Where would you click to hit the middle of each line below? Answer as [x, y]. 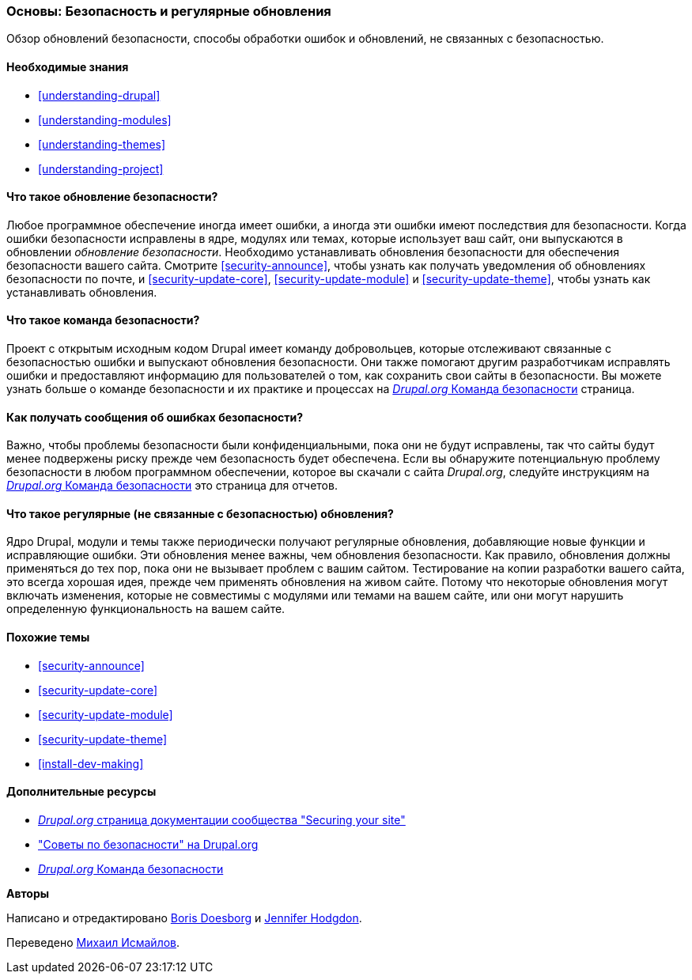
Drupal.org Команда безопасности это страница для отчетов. [172, 486]
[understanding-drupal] [99, 95]
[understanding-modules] [105, 119]
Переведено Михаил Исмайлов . [93, 942]
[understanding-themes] [102, 144]
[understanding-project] [101, 168]
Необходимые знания [68, 66]
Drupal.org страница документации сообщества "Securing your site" [222, 819]
